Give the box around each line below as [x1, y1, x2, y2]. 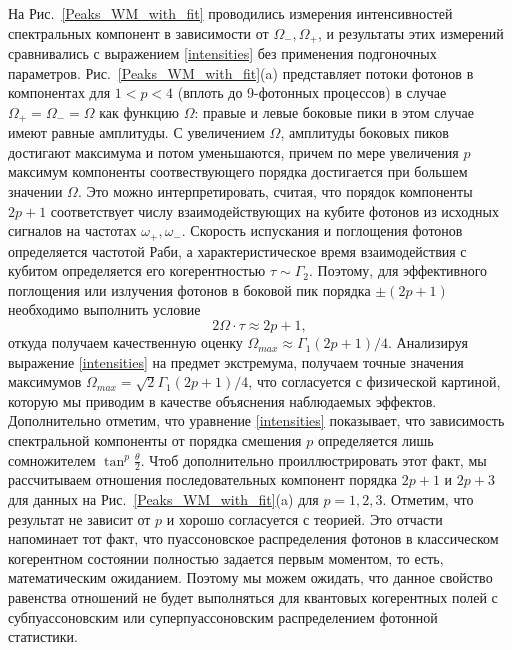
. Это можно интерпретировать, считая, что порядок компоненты [77, 181, 473, 202]
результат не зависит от [8, 508, 151, 529]
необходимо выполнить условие [8, 299, 201, 320]
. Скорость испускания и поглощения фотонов [181, 220, 463, 241]
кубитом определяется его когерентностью [8, 260, 266, 281]
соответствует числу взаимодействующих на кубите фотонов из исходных [50, 200, 499, 221]
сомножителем [8, 449, 96, 470]
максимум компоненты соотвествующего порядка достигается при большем [8, 161, 468, 182]
